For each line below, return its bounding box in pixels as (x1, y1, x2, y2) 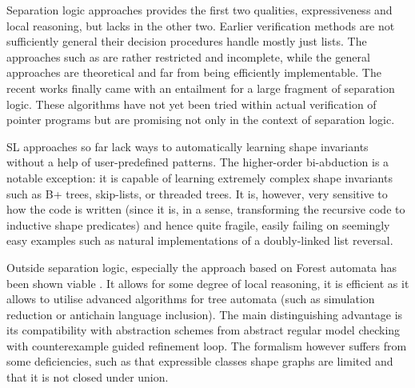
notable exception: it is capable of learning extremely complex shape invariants (6, 169, 393, 186)
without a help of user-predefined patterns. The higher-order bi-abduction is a (6, 154, 389, 170)
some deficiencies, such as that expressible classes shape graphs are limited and (6, 353, 393, 370)
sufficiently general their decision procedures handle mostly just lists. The (6, 33, 367, 50)
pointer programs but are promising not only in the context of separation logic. (6, 111, 395, 128)
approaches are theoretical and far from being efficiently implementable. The (6, 64, 381, 81)
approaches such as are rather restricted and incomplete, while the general (6, 48, 370, 65)
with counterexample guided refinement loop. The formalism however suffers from (6, 337, 407, 354)
